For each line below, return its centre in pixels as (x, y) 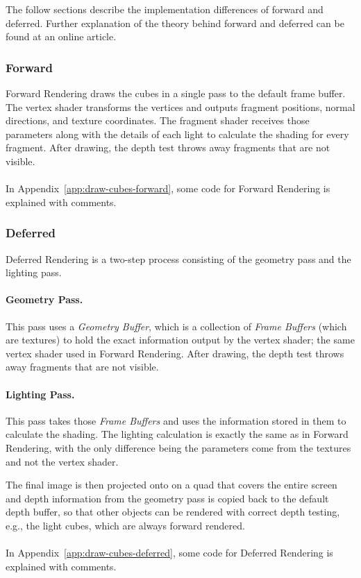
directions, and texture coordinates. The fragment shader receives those (158, 120)
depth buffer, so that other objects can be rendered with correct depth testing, (173, 512)
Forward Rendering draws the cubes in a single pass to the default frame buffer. (176, 93)
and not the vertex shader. (62, 461)
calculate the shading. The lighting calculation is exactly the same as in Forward (177, 434)
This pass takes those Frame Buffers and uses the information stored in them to (176, 420)
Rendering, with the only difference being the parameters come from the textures (178, 447)
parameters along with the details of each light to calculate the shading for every (177, 134)
